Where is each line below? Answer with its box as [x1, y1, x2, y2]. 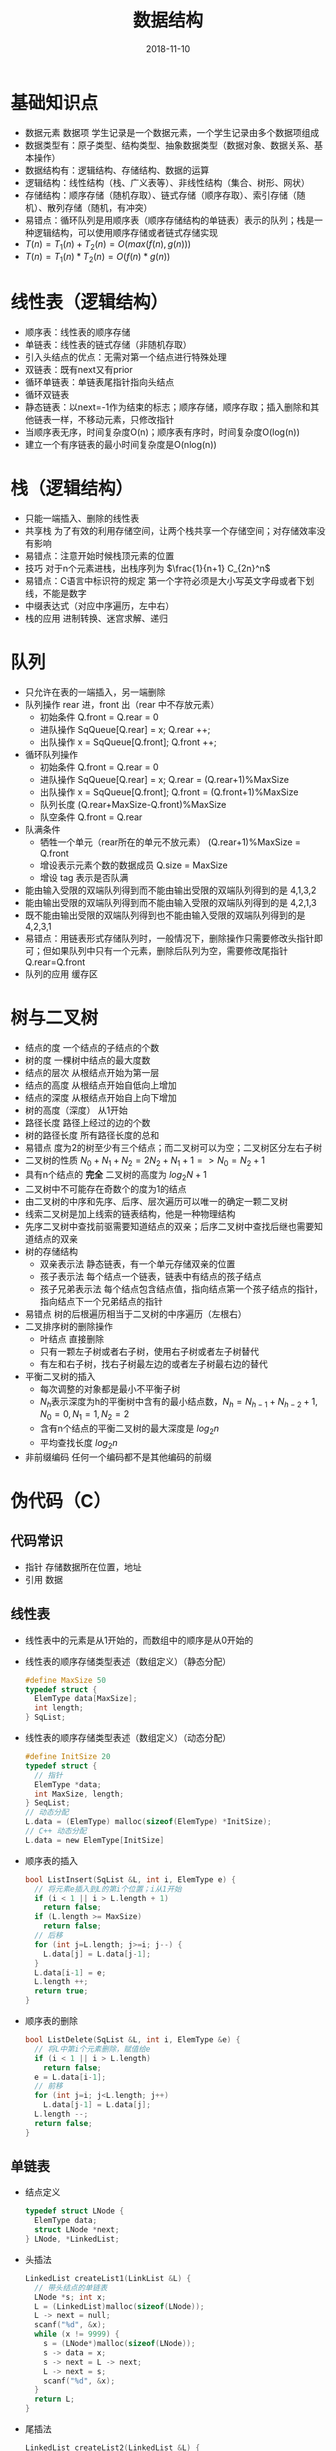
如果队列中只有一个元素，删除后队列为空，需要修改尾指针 [51, 945, 288, 957]
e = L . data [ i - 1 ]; [34, 2072, 107, 2082]
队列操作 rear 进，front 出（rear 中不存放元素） [24, 699, 220, 711]
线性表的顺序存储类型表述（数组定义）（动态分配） [24, 1732, 232, 1743]
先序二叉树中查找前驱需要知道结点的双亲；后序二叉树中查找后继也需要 [24, 1220, 315, 1232]
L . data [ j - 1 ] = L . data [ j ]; [43, 2100, 152, 2110]
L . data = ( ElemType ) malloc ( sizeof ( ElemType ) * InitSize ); [24, 1817, 272, 1827]
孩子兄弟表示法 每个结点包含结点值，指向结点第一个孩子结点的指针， [39, 1282, 323, 1295]
